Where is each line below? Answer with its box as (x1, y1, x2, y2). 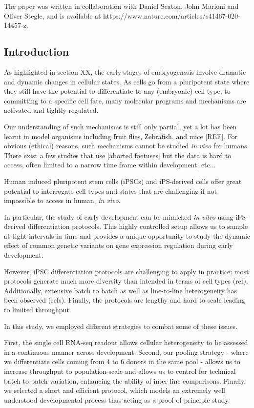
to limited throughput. (4, 305, 71, 315)
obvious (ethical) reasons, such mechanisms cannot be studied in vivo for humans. (4, 141, 249, 151)
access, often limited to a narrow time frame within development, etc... (4, 160, 216, 170)
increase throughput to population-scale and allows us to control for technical (4, 366, 236, 376)
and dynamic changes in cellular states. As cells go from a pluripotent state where (4, 76, 250, 86)
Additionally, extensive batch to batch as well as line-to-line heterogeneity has (4, 285, 237, 295)
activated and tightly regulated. (4, 105, 99, 115)
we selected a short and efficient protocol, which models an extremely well (4, 385, 225, 395)
